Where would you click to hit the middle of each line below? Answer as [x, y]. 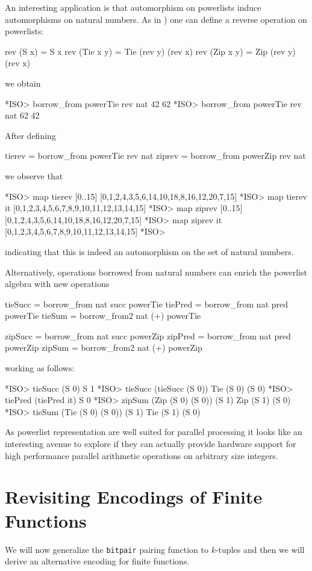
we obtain [23, 83]
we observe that [34, 175]
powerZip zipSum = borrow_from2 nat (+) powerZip [104, 347]
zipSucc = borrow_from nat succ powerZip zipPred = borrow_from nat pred [148, 335]
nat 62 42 [22, 115]
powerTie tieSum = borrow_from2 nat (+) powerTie [103, 316]
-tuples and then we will [260, 549]
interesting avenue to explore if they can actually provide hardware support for [151, 444]
